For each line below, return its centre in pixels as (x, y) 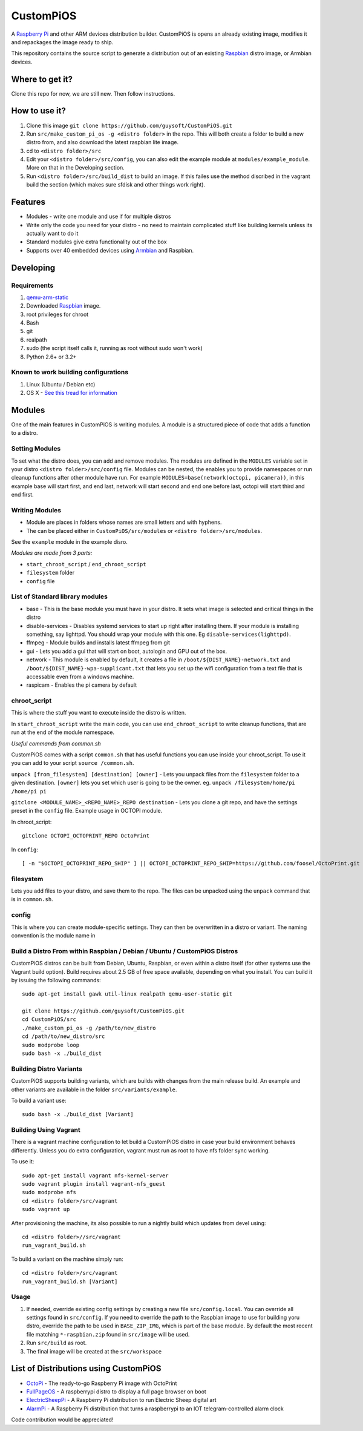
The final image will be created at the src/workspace (94, 1351)
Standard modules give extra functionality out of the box (96, 242)
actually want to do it (52, 233)
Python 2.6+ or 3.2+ (51, 357)
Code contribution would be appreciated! (62, 1419)
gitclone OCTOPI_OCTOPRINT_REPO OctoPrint (86, 836)
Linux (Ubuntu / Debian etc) (61, 384)
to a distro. (25, 433)
